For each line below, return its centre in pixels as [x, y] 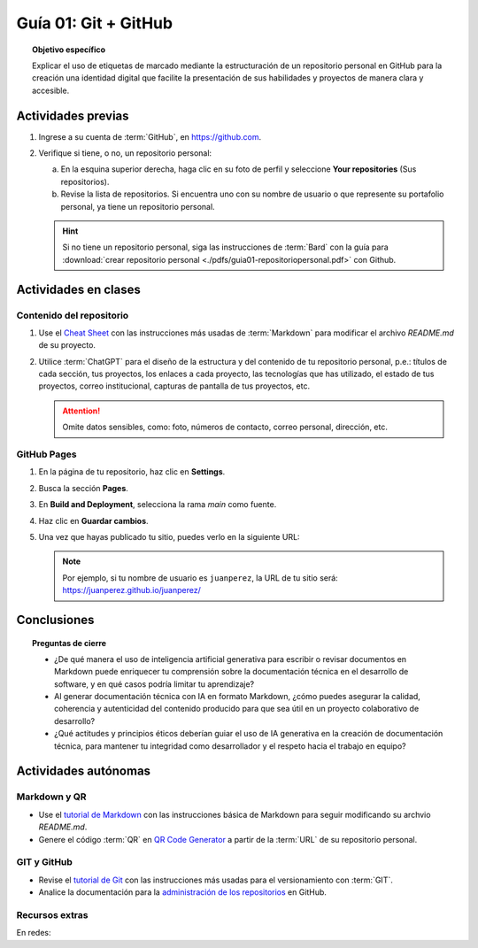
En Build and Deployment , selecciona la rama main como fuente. [158, 505]
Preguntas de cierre [69, 643]
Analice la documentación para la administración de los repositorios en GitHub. [183, 892]
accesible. [51, 90]
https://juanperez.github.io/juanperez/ [131, 590]
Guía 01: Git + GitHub [94, 23]
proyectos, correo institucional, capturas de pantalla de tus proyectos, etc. [174, 386]
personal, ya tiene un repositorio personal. [138, 206]
